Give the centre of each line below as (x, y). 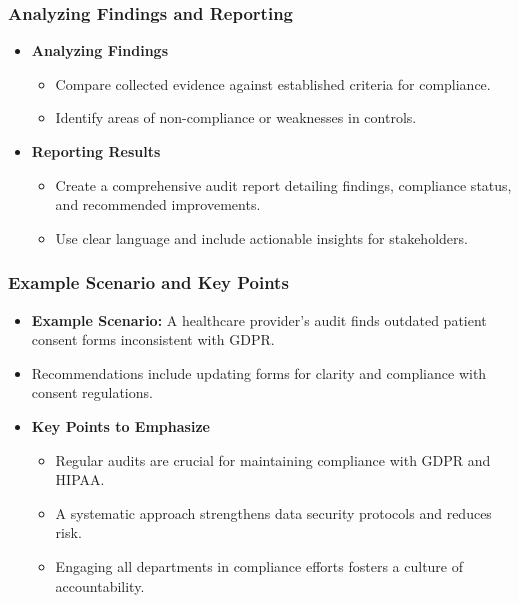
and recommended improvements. (158, 204)
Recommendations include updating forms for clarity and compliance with (259, 372)
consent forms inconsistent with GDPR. (153, 339)
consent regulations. (92, 392)
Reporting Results (96, 151)
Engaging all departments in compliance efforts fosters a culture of (259, 565)
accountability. (100, 585)
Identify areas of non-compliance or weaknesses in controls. (236, 117)
